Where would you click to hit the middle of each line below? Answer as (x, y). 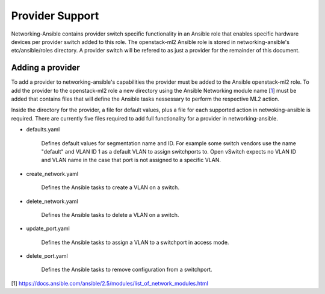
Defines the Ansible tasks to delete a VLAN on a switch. (110, 214)
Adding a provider (46, 68)
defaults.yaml (43, 130)
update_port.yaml (48, 228)
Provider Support (55, 16)
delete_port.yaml (47, 256)
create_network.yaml (52, 174)
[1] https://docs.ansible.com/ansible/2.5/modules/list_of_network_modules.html (110, 283)
